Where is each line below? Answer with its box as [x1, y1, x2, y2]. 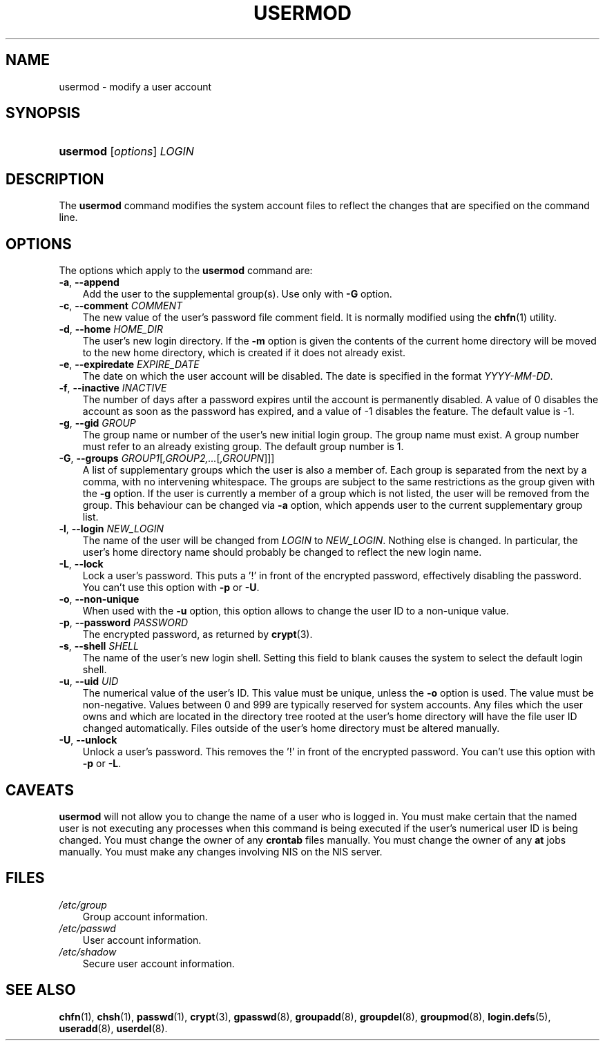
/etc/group [59, 898, 107, 911]
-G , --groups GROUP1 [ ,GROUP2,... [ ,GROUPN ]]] [59, 452, 275, 465]
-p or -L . [82, 757, 122, 770]
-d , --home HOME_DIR [59, 323, 164, 336]
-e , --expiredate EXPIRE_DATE [59, 358, 200, 371]
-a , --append [59, 276, 119, 289]
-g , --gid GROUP [59, 417, 136, 429]
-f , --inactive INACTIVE [59, 382, 167, 394]
